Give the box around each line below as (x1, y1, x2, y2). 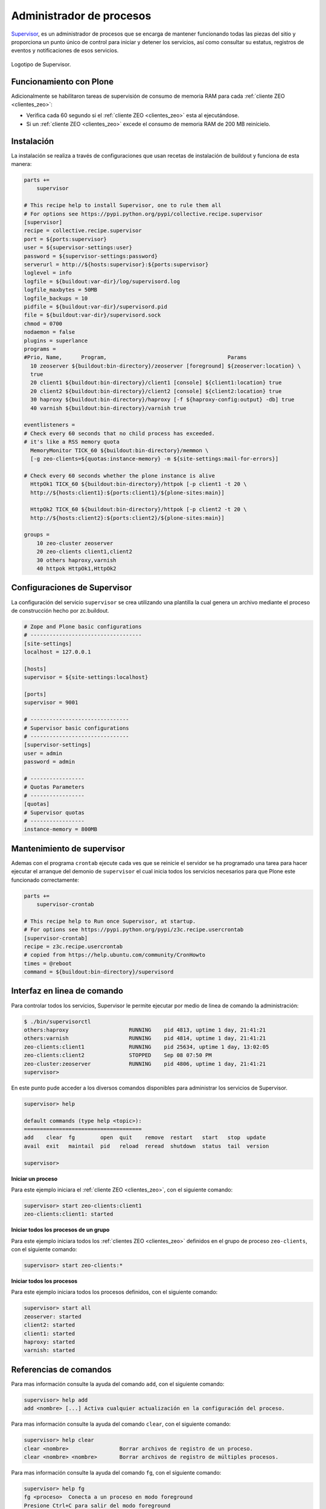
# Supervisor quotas (24, 809, 85, 816)
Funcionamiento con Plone (11, 76, 114, 87)
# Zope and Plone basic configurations (24, 623, 142, 630)
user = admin (24, 750, 63, 757)
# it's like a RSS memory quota (24, 438, 120, 445)
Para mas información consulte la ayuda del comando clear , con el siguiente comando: (11, 1420, 231, 1428)
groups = (24, 531, 50, 538)
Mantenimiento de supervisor (11, 843, 126, 853)
